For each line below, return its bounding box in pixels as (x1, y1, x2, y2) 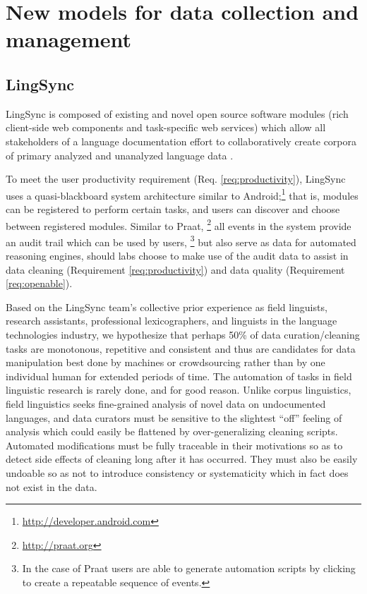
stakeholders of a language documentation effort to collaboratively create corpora (6, 133, 356, 148)
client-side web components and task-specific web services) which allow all (6, 120, 326, 135)
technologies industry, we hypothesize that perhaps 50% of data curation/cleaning (6, 327, 360, 342)
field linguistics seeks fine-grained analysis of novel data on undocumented (6, 396, 326, 411)
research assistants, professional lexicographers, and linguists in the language (6, 313, 337, 328)
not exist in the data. (6, 479, 97, 494)
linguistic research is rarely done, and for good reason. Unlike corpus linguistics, (6, 382, 351, 397)
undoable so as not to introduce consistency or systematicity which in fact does (6, 465, 349, 480)
